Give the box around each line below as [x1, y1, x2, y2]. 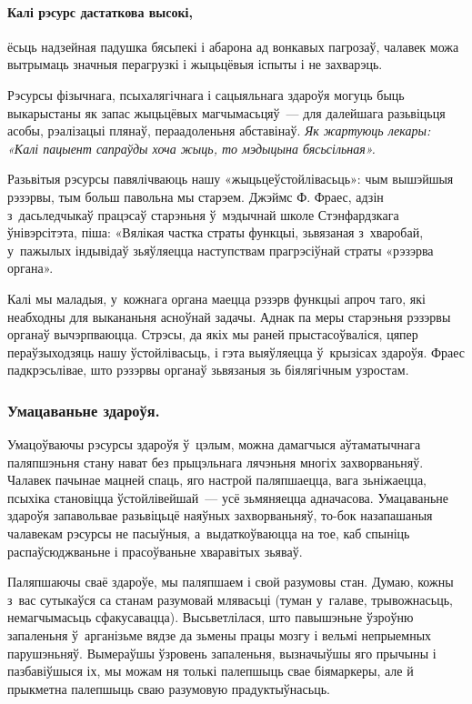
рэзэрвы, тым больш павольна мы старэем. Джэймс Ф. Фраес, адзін [7, 186, 384, 206]
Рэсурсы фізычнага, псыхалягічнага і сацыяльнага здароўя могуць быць [7, 85, 405, 104]
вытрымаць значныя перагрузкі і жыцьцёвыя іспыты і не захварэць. [7, 55, 383, 74]
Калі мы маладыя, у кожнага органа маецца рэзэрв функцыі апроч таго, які [7, 288, 426, 307]
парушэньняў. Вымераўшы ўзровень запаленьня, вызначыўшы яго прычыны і [7, 643, 437, 662]
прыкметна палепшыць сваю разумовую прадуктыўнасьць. [7, 679, 330, 698]
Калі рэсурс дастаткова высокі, [7, 2, 193, 21]
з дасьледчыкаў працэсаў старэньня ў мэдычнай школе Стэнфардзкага [7, 205, 399, 224]
